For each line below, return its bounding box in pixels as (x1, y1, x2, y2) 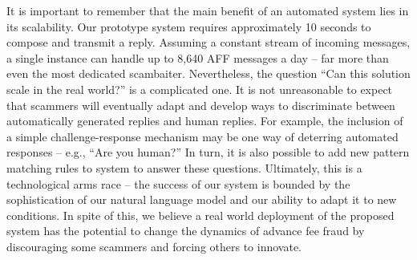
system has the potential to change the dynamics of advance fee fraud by (6, 222, 365, 239)
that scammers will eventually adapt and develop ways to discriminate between (6, 96, 395, 113)
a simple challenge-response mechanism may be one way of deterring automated (6, 128, 399, 144)
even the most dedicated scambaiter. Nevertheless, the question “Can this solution (6, 65, 411, 82)
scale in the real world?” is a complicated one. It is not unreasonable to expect (6, 80, 393, 97)
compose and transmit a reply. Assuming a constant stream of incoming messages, (6, 34, 411, 51)
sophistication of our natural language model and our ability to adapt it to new (6, 191, 397, 208)
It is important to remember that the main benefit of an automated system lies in (6, 2, 409, 18)
